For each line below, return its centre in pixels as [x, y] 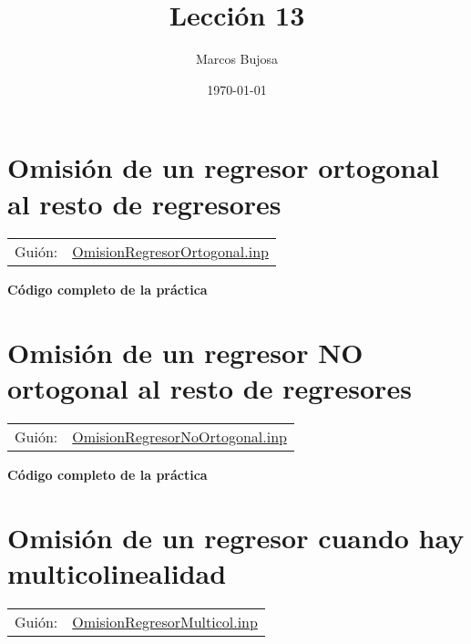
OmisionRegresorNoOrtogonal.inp [179, 437]
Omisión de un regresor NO [185, 353]
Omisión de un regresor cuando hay [236, 538]
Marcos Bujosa [237, 59]
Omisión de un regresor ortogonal [223, 167]
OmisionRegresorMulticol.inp [165, 622]
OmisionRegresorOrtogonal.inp [170, 252]
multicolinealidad [117, 573]
